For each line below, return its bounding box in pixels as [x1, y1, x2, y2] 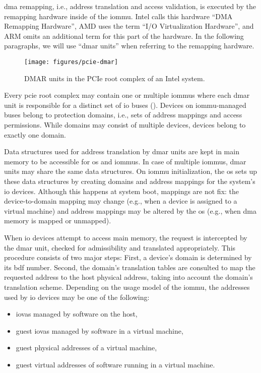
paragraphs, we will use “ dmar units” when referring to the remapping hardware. [4, 40, 254, 51]
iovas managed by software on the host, [16, 308, 138, 319]
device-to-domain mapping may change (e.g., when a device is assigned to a [4, 196, 237, 206]
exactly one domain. [4, 129, 66, 140]
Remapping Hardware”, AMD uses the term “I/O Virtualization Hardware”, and [4, 21, 254, 31]
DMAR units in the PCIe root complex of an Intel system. [24, 73, 205, 83]
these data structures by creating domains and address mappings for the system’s [4, 175, 255, 186]
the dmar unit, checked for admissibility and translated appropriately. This [4, 242, 236, 253]
